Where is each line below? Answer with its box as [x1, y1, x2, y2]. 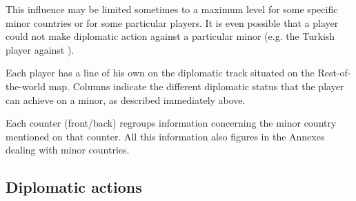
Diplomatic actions [6, 176, 142, 198]
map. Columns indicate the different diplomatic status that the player [48, 78, 344, 93]
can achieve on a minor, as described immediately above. [6, 92, 246, 107]
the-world [6, 78, 46, 93]
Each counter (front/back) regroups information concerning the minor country [6, 116, 337, 130]
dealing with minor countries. [6, 142, 130, 157]
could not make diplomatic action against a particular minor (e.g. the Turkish [6, 29, 335, 43]
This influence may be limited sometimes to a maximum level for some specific [6, 2, 338, 16]
